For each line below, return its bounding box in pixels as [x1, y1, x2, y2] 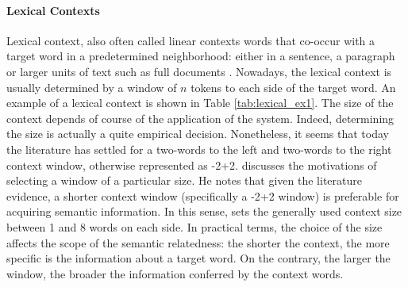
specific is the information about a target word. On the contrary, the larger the [6, 250, 391, 266]
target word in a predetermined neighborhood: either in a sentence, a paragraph [6, 48, 395, 64]
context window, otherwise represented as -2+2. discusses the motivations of [6, 156, 377, 173]
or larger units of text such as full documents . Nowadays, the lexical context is [6, 63, 392, 79]
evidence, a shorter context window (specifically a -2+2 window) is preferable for [6, 187, 399, 204]
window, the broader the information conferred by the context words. [6, 265, 344, 281]
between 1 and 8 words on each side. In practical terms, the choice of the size [6, 218, 383, 235]
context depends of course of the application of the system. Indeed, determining [6, 109, 395, 126]
